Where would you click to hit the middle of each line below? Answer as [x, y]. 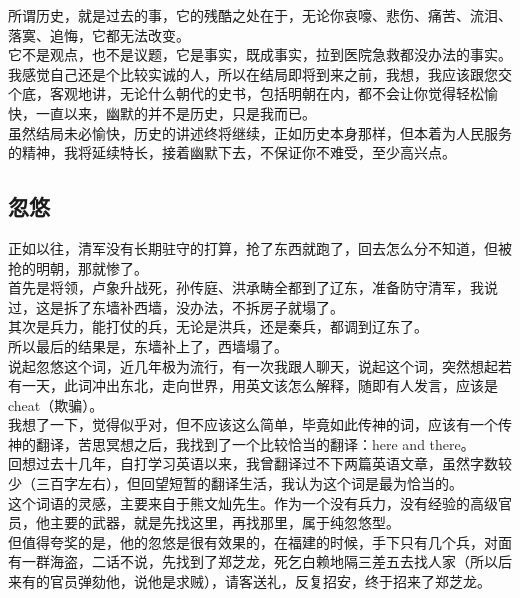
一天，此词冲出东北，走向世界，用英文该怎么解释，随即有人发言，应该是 [259, 385]
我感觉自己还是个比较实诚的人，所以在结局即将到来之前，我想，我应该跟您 [253, 73]
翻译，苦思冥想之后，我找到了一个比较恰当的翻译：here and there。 [255, 443]
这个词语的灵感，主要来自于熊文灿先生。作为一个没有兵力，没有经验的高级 [253, 502]
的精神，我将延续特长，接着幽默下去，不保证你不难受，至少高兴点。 [232, 152]
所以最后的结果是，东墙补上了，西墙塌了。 [148, 345]
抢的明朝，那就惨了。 [78, 267]
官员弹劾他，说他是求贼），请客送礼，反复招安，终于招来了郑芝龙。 [270, 581]
